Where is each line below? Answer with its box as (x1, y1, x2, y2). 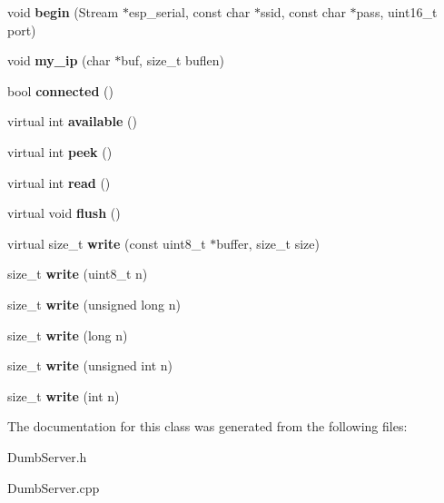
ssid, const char (260, 3, 346, 21)
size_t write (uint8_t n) (7, 264, 148, 283)
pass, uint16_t (356, 3, 438, 21)
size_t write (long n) (7, 325, 128, 344)
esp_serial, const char (128, 3, 251, 21)
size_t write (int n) (7, 386, 120, 405)
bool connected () (7, 81, 113, 100)
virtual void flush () (7, 203, 121, 222)
